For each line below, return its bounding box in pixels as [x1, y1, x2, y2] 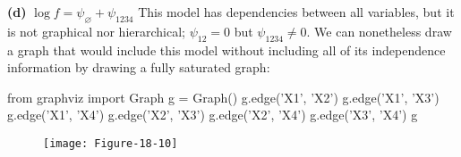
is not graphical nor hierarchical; [7, 21, 185, 40]
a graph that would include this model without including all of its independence [7, 40, 446, 59]
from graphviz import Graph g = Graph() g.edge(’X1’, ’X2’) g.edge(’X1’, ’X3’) [7, 87, 440, 106]
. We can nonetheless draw [306, 21, 452, 40]
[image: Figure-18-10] [43, 136, 178, 150]
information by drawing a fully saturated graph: [7, 58, 270, 77]
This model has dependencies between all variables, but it [138, 3, 455, 21]
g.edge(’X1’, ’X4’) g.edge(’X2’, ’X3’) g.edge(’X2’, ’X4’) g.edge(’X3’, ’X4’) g [7, 105, 418, 124]
